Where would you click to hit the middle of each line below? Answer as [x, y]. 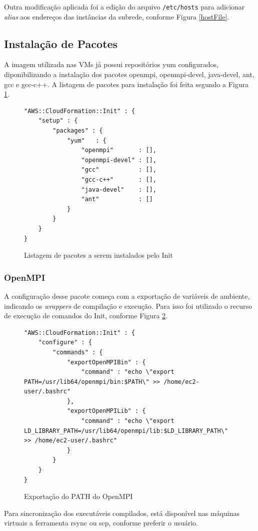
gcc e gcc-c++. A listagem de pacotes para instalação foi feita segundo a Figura [126, 84]
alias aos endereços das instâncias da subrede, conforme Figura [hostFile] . [117, 16]
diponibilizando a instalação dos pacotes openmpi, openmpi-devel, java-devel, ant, [129, 74]
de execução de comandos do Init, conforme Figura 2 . [86, 316]
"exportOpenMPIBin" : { [106, 362]
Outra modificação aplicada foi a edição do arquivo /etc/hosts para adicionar [124, 7]
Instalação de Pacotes [61, 43]
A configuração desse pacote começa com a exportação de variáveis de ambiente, [127, 296]
